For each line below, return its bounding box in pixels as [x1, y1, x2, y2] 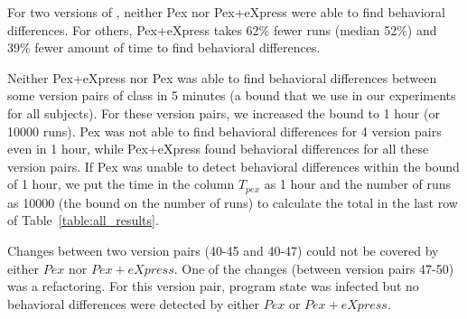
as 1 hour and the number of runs [264, 174, 452, 193]
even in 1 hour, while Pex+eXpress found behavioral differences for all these [7, 139, 429, 158]
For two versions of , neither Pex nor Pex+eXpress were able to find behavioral [7, 3, 445, 21]
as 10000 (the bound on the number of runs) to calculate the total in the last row [7, 192, 458, 211]
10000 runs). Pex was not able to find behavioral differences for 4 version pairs [7, 121, 442, 140]
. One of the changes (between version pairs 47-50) [173, 258, 454, 277]
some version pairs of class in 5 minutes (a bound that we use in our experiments [7, 86, 456, 105]
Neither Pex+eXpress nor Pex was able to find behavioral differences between [7, 68, 437, 87]
